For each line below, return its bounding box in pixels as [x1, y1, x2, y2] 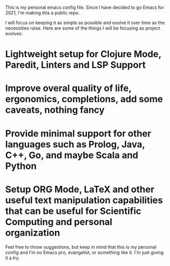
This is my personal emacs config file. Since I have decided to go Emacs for [5, 5, 164, 10]
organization [5, 227, 60, 238]
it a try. [5, 255, 20, 261]
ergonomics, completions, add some [5, 93, 163, 105]
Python [5, 160, 37, 172]
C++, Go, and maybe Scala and [5, 149, 138, 161]
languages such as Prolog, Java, [5, 138, 145, 150]
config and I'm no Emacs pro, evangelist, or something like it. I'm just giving [5, 249, 164, 255]
